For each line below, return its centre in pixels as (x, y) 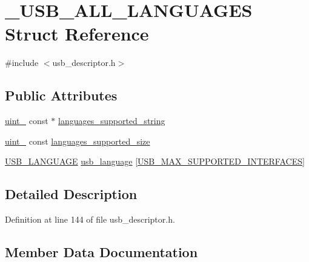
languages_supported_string (111, 121)
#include (22, 63)
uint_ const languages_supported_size (78, 141)
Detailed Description (71, 194)
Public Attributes (61, 95)
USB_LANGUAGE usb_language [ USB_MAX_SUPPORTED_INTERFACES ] (155, 161)
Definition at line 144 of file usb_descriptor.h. (90, 219)
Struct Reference (77, 34)
